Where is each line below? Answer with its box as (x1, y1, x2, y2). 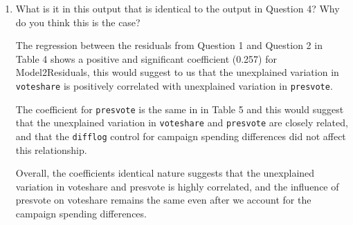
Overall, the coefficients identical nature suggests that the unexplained (15, 166, 315, 180)
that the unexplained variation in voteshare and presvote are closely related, (15, 115, 348, 130)
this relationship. (15, 142, 87, 157)
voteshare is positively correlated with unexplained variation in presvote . (15, 78, 333, 92)
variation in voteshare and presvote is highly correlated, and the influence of (15, 179, 339, 193)
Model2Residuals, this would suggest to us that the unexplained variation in (15, 65, 339, 79)
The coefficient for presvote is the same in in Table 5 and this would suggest (15, 101, 344, 116)
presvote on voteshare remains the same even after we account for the (15, 193, 311, 207)
